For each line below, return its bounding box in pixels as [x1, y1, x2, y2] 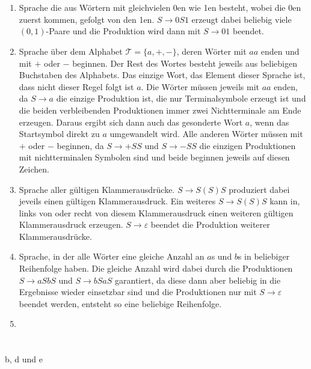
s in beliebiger [238, 250, 290, 263]
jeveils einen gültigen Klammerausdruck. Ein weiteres [19, 195, 216, 207]
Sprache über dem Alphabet [19, 44, 123, 57]
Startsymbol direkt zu [19, 127, 100, 140]
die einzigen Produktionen [199, 139, 296, 151]
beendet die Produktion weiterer [150, 218, 270, 231]
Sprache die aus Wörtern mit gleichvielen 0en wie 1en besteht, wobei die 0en [19, 1, 301, 14]
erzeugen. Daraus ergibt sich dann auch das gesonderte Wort [19, 115, 243, 128]
